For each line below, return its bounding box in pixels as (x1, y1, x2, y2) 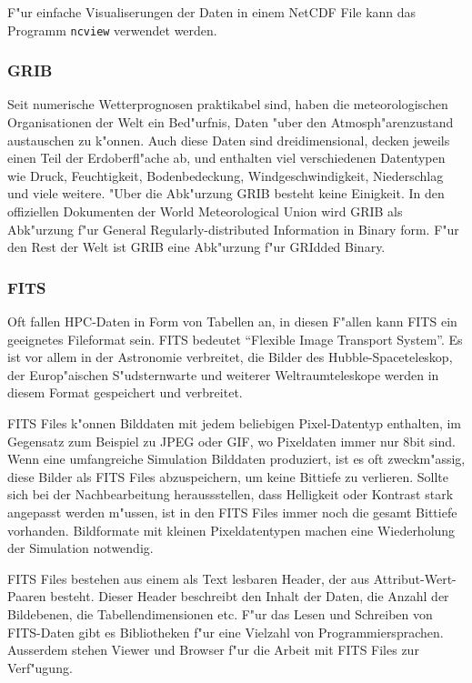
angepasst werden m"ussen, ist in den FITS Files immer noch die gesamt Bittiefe (7, 502, 457, 521)
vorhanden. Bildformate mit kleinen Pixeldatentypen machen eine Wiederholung (7, 520, 456, 539)
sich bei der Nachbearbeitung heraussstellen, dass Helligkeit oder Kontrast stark (7, 485, 454, 504)
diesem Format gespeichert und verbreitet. (7, 383, 243, 402)
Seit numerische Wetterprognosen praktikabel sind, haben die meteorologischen (7, 95, 448, 114)
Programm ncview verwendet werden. (7, 20, 217, 39)
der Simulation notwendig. (7, 538, 154, 557)
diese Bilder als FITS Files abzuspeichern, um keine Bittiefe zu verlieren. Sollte (7, 467, 448, 486)
